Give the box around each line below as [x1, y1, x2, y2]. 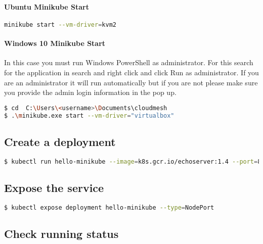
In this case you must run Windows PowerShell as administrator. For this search [4, 57, 253, 68]
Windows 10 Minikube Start [4, 38, 106, 48]
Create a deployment [4, 133, 116, 149]
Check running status [4, 226, 119, 241]
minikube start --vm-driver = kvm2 [4, 21, 116, 28]
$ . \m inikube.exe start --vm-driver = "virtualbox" [4, 112, 174, 119]
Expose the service [4, 180, 104, 196]
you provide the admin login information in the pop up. [4, 87, 177, 97]
